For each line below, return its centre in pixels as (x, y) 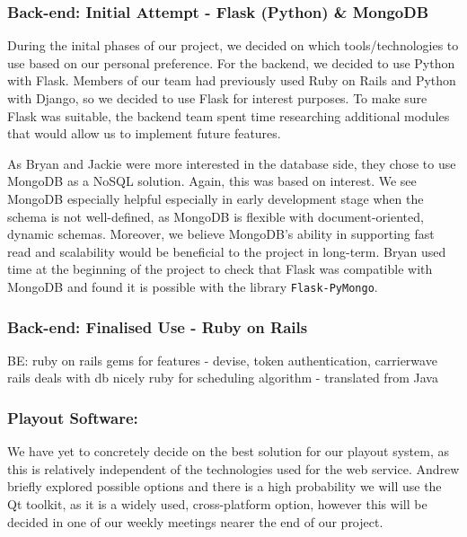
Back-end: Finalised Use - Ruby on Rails (158, 326)
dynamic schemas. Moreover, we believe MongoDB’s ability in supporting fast (221, 234)
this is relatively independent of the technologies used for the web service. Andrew (233, 468)
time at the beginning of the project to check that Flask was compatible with (220, 269)
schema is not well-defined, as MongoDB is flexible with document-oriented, (216, 216)
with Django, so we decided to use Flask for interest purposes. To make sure (217, 98)
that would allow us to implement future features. (144, 133)
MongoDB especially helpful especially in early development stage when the (216, 198)
